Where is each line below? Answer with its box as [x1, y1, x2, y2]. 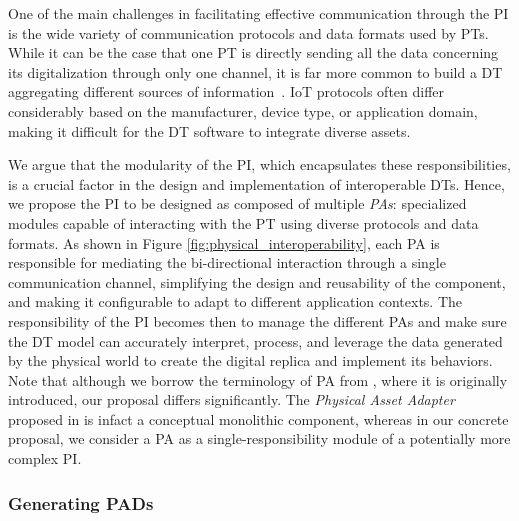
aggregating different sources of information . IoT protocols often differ [8, 81, 445, 102]
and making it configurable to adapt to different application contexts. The [8, 291, 463, 312]
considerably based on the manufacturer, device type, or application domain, [8, 100, 478, 121]
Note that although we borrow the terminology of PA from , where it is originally [8, 369, 508, 390]
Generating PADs [8, 490, 154, 515]
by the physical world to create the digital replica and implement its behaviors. [8, 350, 493, 371]
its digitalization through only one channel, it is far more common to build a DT [8, 61, 503, 82]
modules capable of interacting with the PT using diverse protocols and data [8, 212, 479, 233]
